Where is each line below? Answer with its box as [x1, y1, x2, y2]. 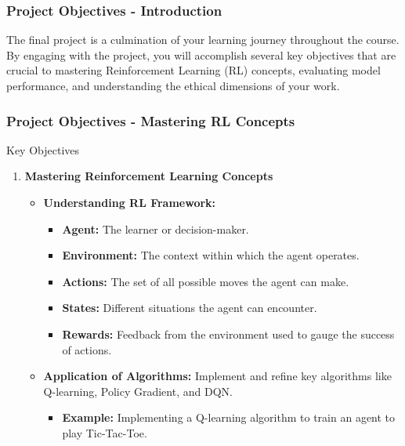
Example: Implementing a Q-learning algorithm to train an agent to [62, 409, 396, 426]
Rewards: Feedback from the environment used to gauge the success [62, 325, 395, 342]
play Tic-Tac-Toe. [62, 424, 147, 441]
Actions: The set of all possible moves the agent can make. [62, 273, 349, 289]
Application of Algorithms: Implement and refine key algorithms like [43, 368, 392, 384]
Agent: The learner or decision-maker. [62, 220, 249, 237]
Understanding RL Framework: [43, 194, 216, 210]
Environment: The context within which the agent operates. [62, 247, 360, 263]
